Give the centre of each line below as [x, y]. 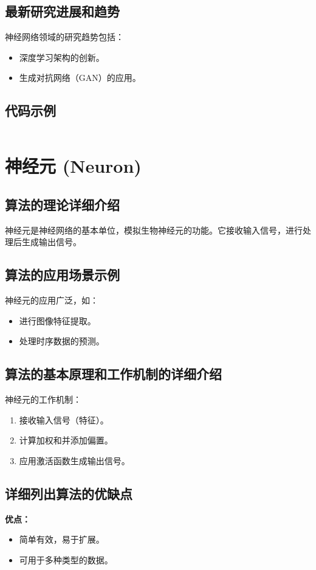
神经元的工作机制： [43, 399]
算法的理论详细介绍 [62, 204]
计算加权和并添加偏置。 [66, 440]
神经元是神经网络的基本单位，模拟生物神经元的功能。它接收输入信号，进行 [154, 230]
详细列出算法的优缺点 [69, 493]
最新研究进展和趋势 [62, 11]
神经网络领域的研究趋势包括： [64, 37]
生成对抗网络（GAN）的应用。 [80, 78]
